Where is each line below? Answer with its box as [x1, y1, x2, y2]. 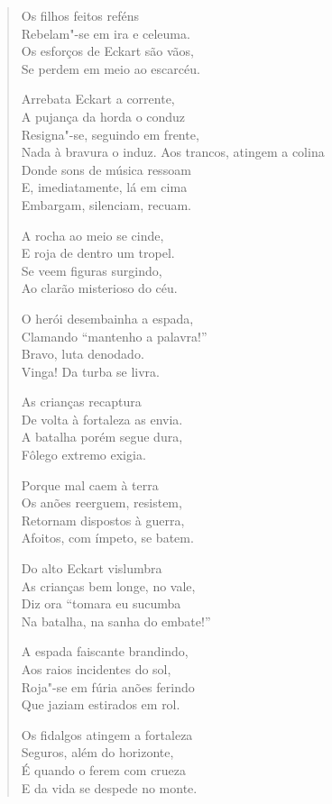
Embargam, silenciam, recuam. [21, 195, 191, 214]
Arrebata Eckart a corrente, [21, 89, 175, 108]
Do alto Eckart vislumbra [21, 559, 162, 578]
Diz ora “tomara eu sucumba [21, 594, 181, 613]
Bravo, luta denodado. [21, 344, 144, 363]
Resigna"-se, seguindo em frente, [21, 124, 199, 143]
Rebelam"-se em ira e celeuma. [21, 23, 190, 42]
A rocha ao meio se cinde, [21, 225, 164, 244]
